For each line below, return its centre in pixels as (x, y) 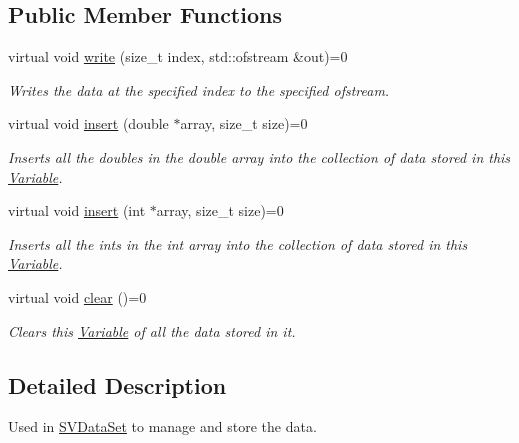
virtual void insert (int (77, 210)
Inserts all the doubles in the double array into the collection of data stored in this (259, 156)
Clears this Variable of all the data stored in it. (152, 330)
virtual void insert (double (88, 123)
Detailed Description (117, 384)
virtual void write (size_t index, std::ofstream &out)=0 (178, 56)
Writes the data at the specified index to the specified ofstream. (199, 89)
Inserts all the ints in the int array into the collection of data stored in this (238, 243)
